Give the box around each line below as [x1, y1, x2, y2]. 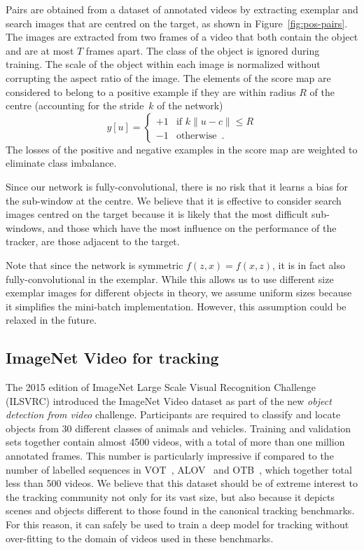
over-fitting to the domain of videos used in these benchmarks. [6, 530, 274, 545]
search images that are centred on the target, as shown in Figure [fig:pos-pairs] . [6, 15, 348, 30]
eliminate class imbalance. [6, 156, 117, 170]
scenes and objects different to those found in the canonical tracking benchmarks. [6, 503, 355, 518]
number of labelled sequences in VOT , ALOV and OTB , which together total [6, 462, 352, 476]
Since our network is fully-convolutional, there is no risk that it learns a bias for [6, 179, 349, 193]
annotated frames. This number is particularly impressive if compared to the [6, 448, 334, 463]
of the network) [157, 98, 223, 113]
